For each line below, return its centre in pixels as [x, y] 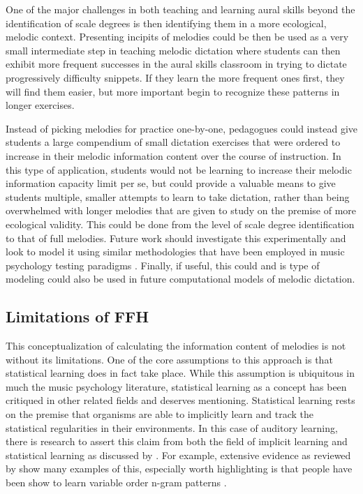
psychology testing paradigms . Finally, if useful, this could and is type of [163, 265]
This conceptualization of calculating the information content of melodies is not [176, 346]
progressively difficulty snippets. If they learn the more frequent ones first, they [175, 77]
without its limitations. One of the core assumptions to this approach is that [169, 359]
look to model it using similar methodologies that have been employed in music [175, 252]
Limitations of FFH [77, 316]
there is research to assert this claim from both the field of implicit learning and [177, 441]
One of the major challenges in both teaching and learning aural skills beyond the [180, 9]
